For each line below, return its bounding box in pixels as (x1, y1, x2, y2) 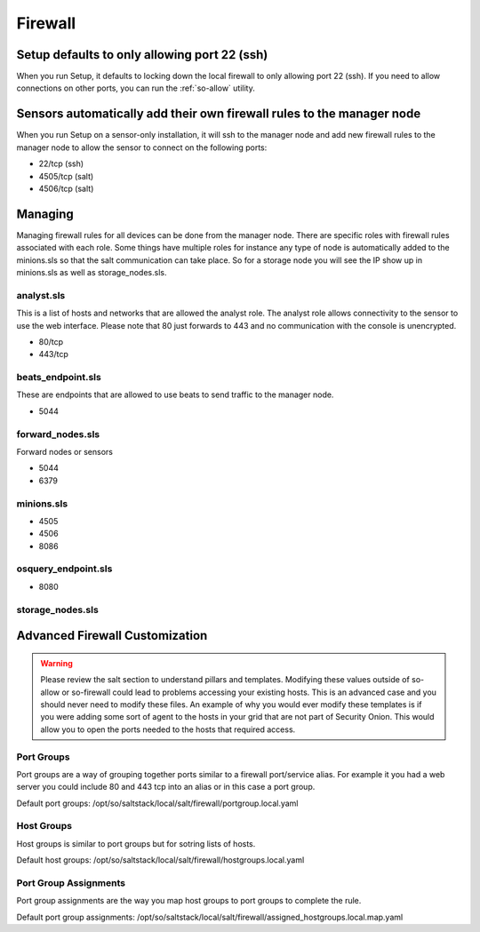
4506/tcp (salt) (38, 183, 94, 194)
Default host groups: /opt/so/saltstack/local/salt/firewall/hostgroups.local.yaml (16, 855, 305, 865)
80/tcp (38, 336, 64, 347)
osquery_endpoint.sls (16, 562, 113, 575)
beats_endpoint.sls (16, 371, 101, 384)
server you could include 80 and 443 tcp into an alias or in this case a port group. (16, 782, 316, 793)
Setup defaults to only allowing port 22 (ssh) (16, 47, 268, 62)
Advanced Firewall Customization (16, 628, 208, 643)
